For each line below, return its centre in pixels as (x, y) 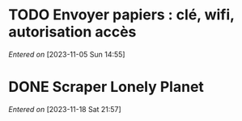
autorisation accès (72, 32)
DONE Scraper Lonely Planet (106, 87)
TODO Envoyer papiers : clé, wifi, (121, 15)
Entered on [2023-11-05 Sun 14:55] (67, 54)
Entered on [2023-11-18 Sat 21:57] (65, 109)
